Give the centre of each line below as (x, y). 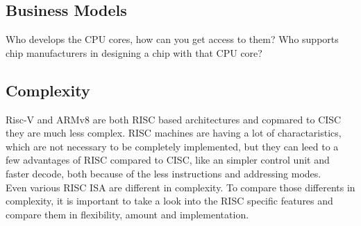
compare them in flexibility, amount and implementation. (127, 214)
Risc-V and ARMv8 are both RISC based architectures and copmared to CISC (174, 119)
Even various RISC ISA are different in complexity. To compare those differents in (180, 187)
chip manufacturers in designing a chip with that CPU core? (134, 52)
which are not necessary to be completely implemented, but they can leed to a (172, 146)
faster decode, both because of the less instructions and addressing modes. (163, 173)
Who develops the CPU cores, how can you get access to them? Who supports (172, 39)
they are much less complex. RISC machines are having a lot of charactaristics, (174, 133)
